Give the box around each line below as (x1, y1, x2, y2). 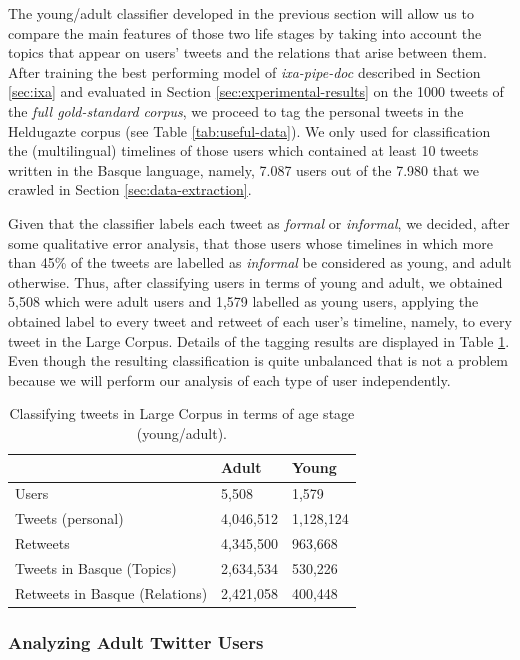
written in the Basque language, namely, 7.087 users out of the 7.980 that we (8, 159, 480, 180)
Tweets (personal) (15, 508, 124, 529)
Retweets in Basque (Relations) (15, 582, 208, 603)
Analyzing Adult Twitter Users (8, 629, 264, 654)
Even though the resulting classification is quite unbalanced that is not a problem (8, 350, 509, 371)
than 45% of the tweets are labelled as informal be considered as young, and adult (8, 252, 512, 273)
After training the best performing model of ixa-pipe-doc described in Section (8, 61, 481, 82)
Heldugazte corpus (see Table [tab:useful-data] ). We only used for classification (8, 120, 491, 141)
